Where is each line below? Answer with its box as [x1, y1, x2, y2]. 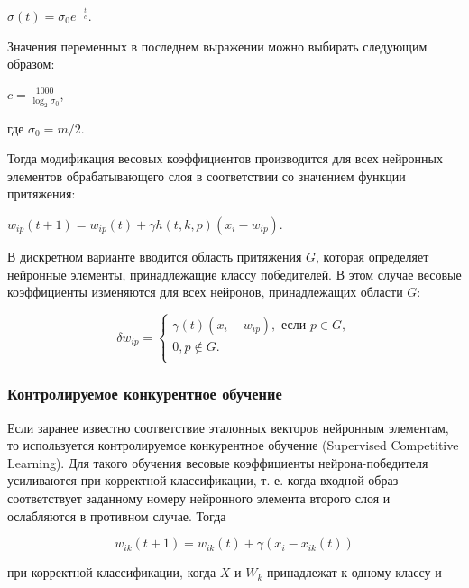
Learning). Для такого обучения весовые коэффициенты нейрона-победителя [7, 453, 428, 472]
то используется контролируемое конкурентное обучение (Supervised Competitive [7, 436, 459, 455]
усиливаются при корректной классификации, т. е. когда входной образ [7, 471, 399, 490]
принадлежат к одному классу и [266, 563, 442, 582]
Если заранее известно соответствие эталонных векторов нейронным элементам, [7, 418, 449, 436]
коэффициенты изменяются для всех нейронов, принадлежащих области [7, 282, 403, 301]
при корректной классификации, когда [7, 563, 216, 582]
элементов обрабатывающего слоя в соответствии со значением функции [7, 166, 406, 185]
